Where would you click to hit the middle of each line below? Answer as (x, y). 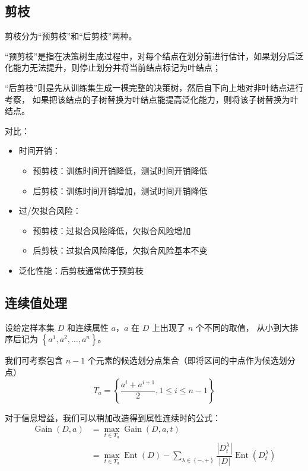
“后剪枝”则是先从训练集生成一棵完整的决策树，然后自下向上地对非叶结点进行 (154, 87)
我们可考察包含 (34, 360)
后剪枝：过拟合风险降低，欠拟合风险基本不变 (120, 250)
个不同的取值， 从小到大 (243, 327)
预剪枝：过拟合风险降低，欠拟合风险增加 (112, 230)
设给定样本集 (30, 327)
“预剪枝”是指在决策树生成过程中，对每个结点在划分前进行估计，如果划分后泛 (154, 56)
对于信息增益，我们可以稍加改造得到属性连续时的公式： (113, 417)
